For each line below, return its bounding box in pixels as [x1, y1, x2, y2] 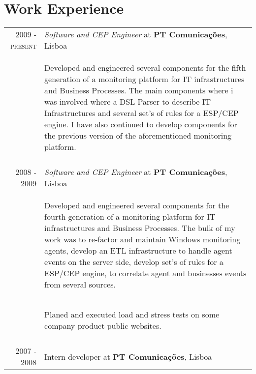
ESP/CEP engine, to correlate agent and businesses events [44, 267, 247, 279]
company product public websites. [44, 320, 161, 332]
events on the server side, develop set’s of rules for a [44, 256, 224, 268]
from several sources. [44, 279, 116, 290]
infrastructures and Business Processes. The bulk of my [44, 222, 235, 234]
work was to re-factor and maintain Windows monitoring [44, 233, 241, 245]
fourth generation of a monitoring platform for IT [44, 211, 216, 223]
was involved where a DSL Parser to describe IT [44, 96, 211, 108]
